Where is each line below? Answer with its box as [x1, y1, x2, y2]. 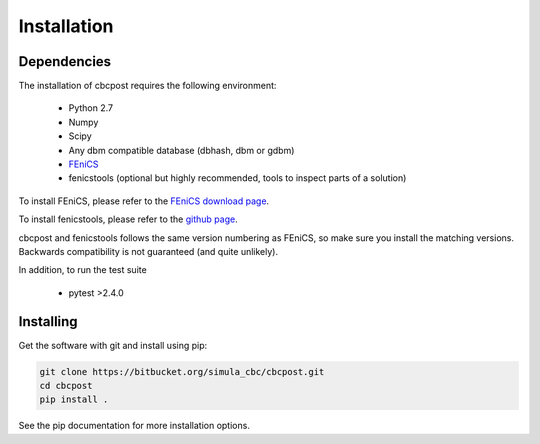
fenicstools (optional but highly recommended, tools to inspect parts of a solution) [68, 172, 407, 184]
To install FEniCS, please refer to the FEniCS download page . [18, 195, 270, 207]
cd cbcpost [39, 380, 93, 392]
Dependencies [18, 53, 112, 70]
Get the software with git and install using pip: [18, 339, 208, 351]
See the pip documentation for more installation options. [18, 420, 250, 432]
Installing [18, 313, 79, 330]
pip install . [39, 394, 109, 405]
